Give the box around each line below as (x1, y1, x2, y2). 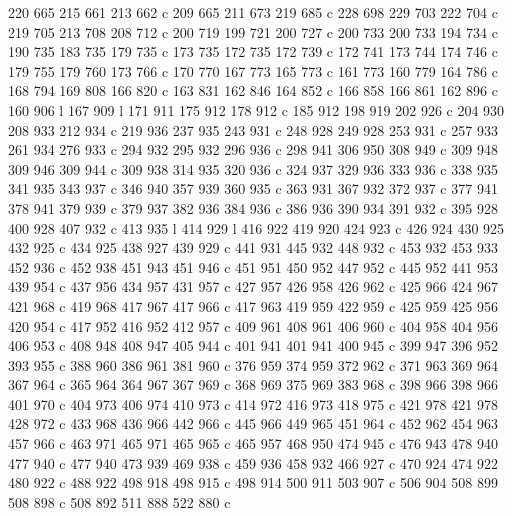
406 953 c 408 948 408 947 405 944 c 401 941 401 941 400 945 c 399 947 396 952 (8, 335, 498, 356)
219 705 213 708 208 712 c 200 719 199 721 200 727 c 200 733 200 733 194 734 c (8, 21, 498, 42)
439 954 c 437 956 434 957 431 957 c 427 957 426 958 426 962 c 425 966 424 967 (8, 276, 498, 297)
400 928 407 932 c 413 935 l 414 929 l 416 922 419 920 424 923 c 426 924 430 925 (8, 217, 505, 238)
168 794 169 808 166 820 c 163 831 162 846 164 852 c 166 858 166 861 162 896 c (8, 80, 498, 101)
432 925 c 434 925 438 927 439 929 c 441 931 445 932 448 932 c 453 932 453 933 (8, 237, 498, 258)
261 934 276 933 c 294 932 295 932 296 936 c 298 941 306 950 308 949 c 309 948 (8, 139, 498, 160)
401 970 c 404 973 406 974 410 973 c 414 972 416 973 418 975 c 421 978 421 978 (8, 393, 498, 414)
